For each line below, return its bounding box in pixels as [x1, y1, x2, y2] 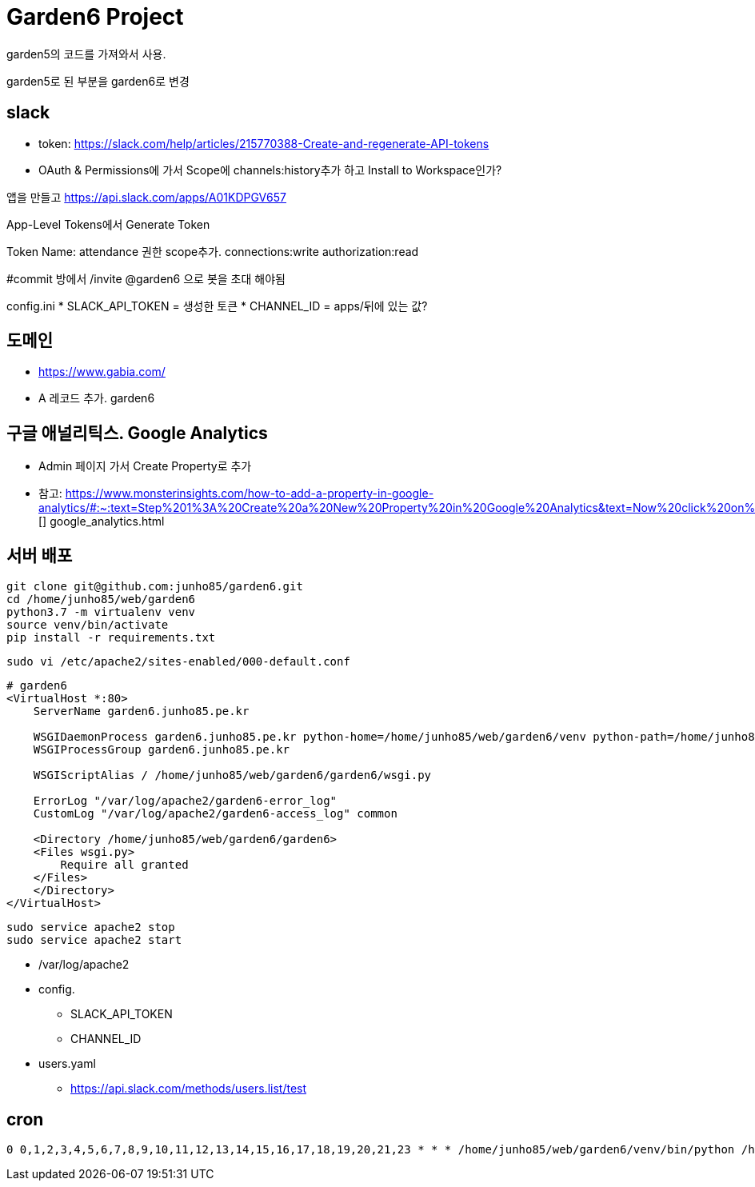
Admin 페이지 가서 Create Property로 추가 [38, 459, 252, 474]
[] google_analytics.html [38, 514, 165, 529]
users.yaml [38, 1057, 96, 1071]
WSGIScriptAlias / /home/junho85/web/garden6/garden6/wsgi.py [33, 769, 432, 782]
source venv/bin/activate [6, 618, 169, 632]
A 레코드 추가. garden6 [38, 391, 155, 406]
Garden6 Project [6, 3, 184, 30]
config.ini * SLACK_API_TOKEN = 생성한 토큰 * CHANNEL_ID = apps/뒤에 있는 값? [6, 298, 428, 313]
